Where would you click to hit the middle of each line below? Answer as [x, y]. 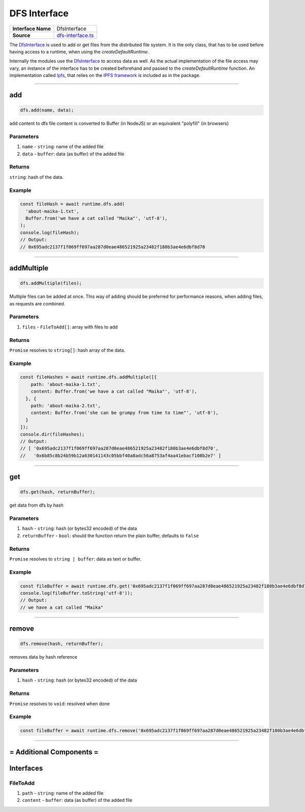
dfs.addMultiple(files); [51, 283]
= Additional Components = [54, 752]
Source [21, 35]
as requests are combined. [37, 303]
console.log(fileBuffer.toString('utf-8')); [77, 593]
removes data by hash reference [43, 657]
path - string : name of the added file [63, 793]
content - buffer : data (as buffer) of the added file [77, 800]
